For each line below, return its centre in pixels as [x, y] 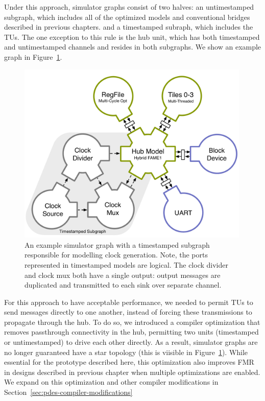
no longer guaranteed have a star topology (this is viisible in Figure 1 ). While [126, 352]
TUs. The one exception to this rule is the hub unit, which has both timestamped [132, 37]
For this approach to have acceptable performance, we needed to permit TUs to [129, 302]
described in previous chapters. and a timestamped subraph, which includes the [129, 27]
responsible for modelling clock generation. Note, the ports [116, 255]
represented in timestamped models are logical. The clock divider [126, 264]
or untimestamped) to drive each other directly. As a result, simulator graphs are [131, 342]
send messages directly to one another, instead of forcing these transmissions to [128, 312]
